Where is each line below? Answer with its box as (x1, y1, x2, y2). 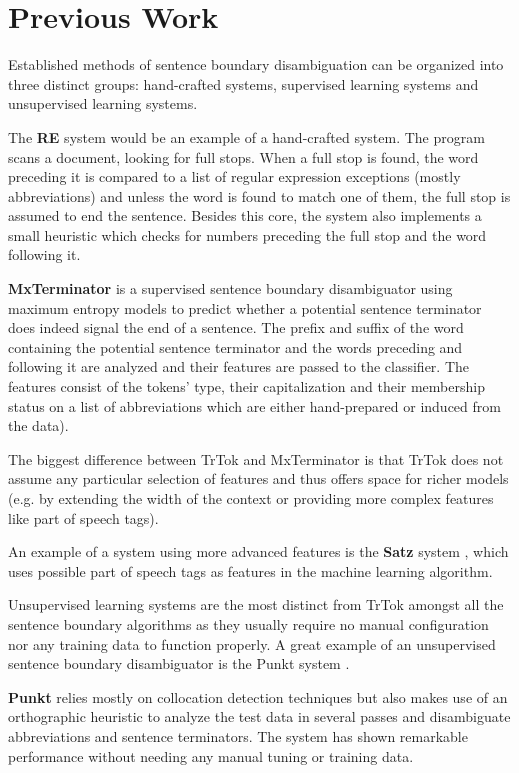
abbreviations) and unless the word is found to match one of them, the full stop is (8, 185, 511, 206)
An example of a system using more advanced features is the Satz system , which (8, 541, 509, 562)
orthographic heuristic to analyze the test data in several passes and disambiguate (8, 706, 511, 727)
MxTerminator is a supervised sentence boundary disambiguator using (8, 278, 453, 299)
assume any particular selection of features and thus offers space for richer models (8, 468, 509, 489)
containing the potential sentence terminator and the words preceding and (8, 336, 463, 357)
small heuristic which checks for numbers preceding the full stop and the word (8, 224, 487, 245)
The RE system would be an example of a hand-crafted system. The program (8, 126, 485, 147)
